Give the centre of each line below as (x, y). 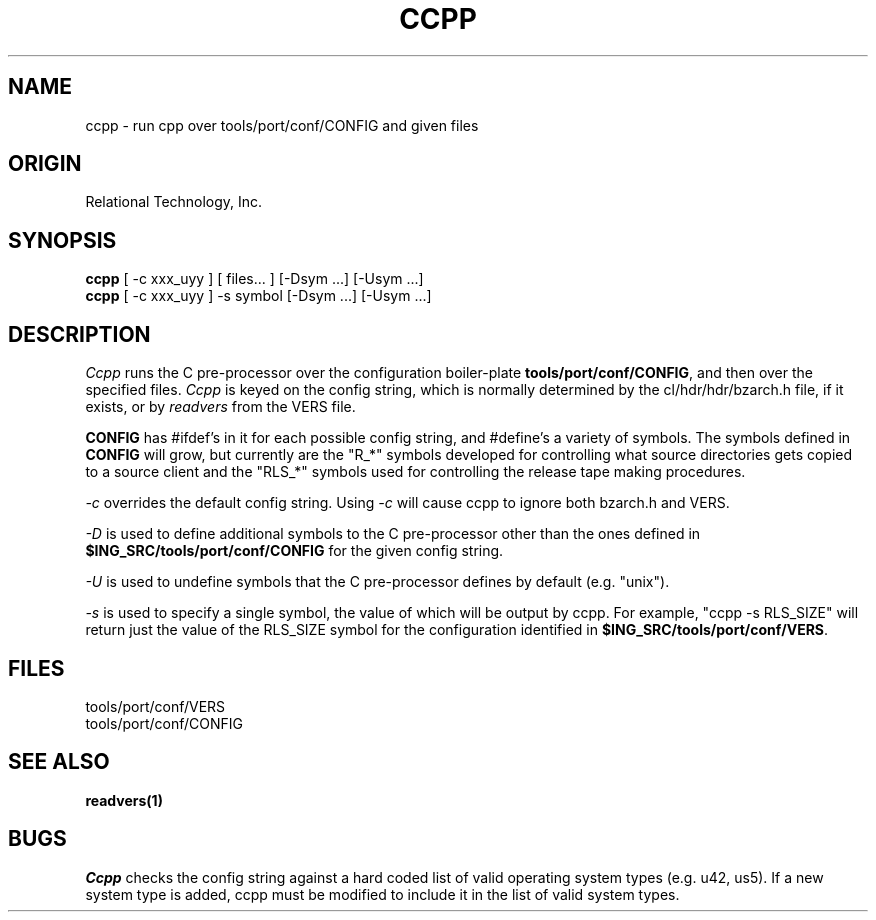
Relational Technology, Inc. (174, 202)
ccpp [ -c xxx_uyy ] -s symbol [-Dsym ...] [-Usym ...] (258, 296)
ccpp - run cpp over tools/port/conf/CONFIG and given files (282, 125)
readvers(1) (124, 800)
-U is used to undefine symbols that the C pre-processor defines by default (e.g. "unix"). (377, 582)
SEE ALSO (59, 762)
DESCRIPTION (79, 334)
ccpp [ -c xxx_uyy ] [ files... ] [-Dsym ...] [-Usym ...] (254, 279)
